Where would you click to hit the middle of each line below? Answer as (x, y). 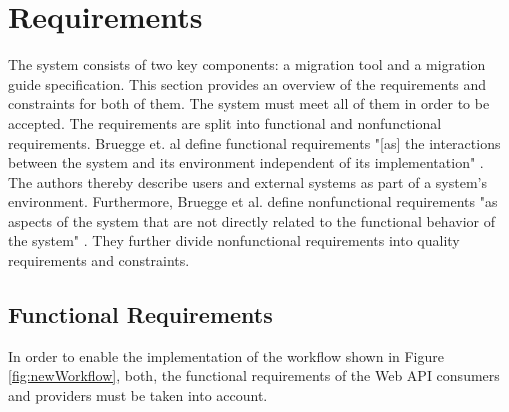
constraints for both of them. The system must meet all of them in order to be (249, 103)
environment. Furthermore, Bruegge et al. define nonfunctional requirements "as (253, 201)
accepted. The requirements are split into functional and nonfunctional (225, 122)
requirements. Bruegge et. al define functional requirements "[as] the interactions (254, 142)
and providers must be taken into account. (138, 395)
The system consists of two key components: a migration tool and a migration (247, 64)
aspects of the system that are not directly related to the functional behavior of (251, 220)
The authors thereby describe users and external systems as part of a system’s (247, 181)
